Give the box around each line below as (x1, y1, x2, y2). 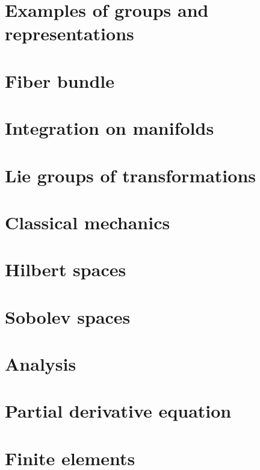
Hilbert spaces (5, 257, 126, 282)
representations (5, 21, 134, 46)
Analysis (5, 351, 76, 376)
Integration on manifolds (5, 116, 214, 140)
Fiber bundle (5, 68, 115, 93)
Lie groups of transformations (5, 162, 256, 187)
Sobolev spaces (5, 304, 131, 329)
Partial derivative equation (5, 398, 232, 423)
